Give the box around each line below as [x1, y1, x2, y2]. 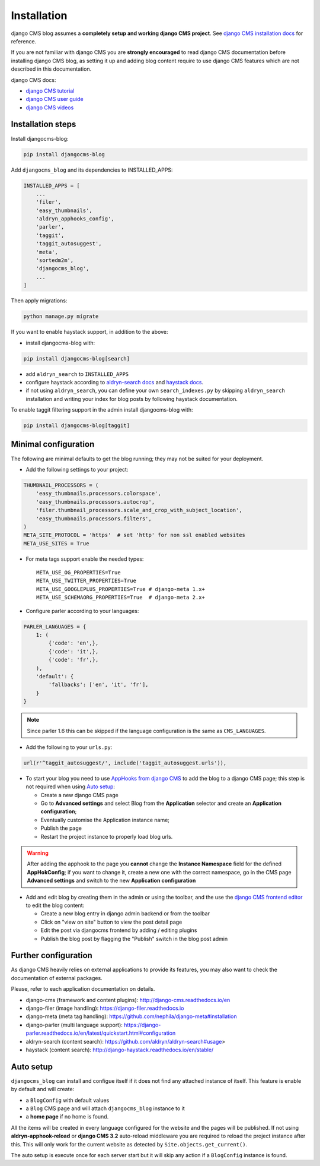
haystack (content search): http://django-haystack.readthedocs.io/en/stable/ [25, 1046, 214, 1053]
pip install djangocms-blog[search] [23, 355, 130, 362]
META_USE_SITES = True [23, 540, 89, 546]
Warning [27, 849, 49, 857]
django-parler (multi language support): [25, 1021, 123, 1028]
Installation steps [11, 119, 76, 129]
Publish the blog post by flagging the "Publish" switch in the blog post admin [40, 935, 228, 942]
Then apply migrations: [11, 297, 68, 304]
